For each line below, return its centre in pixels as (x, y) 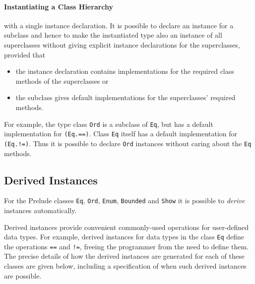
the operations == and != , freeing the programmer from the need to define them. (126, 246)
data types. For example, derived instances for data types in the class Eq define (124, 237)
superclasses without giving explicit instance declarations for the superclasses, (122, 44)
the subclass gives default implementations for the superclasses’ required (126, 97)
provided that (25, 54)
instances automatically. (40, 210)
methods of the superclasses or (62, 81)
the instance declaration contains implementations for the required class (125, 71)
